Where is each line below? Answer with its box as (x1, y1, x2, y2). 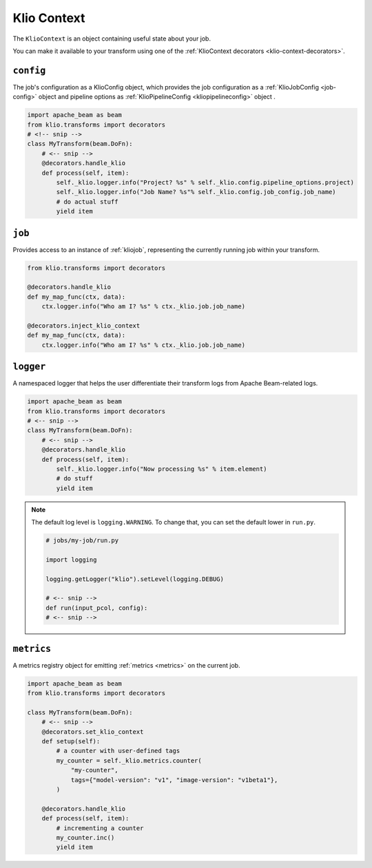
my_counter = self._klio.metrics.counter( (56, 756, 203, 764)
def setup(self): (41, 737, 101, 745)
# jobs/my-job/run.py (45, 537, 119, 544)
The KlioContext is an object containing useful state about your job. (12, 34, 211, 43)
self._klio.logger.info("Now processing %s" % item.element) (56, 465, 267, 473)
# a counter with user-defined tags (56, 747, 180, 755)
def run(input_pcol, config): (45, 604, 148, 612)
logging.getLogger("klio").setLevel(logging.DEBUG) (45, 575, 224, 583)
